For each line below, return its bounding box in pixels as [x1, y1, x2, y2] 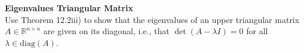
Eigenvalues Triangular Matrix [5, 2, 133, 14]
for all [246, 25, 268, 37]
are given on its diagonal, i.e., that [43, 25, 170, 37]
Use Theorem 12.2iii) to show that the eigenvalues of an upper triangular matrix [5, 13, 300, 25]
